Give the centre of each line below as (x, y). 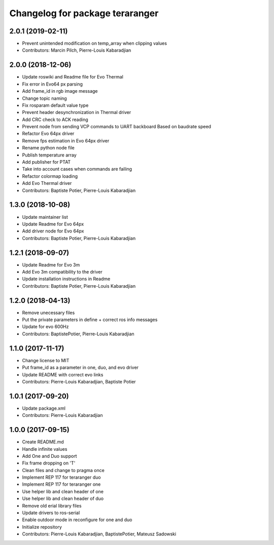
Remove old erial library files (52, 505)
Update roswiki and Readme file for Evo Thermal (73, 77)
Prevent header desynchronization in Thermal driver (77, 112)
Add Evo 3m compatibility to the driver (62, 271)
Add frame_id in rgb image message (60, 91)
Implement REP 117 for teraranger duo (61, 477)
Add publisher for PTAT (46, 162)
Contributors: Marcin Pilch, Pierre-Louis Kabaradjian (77, 50)
